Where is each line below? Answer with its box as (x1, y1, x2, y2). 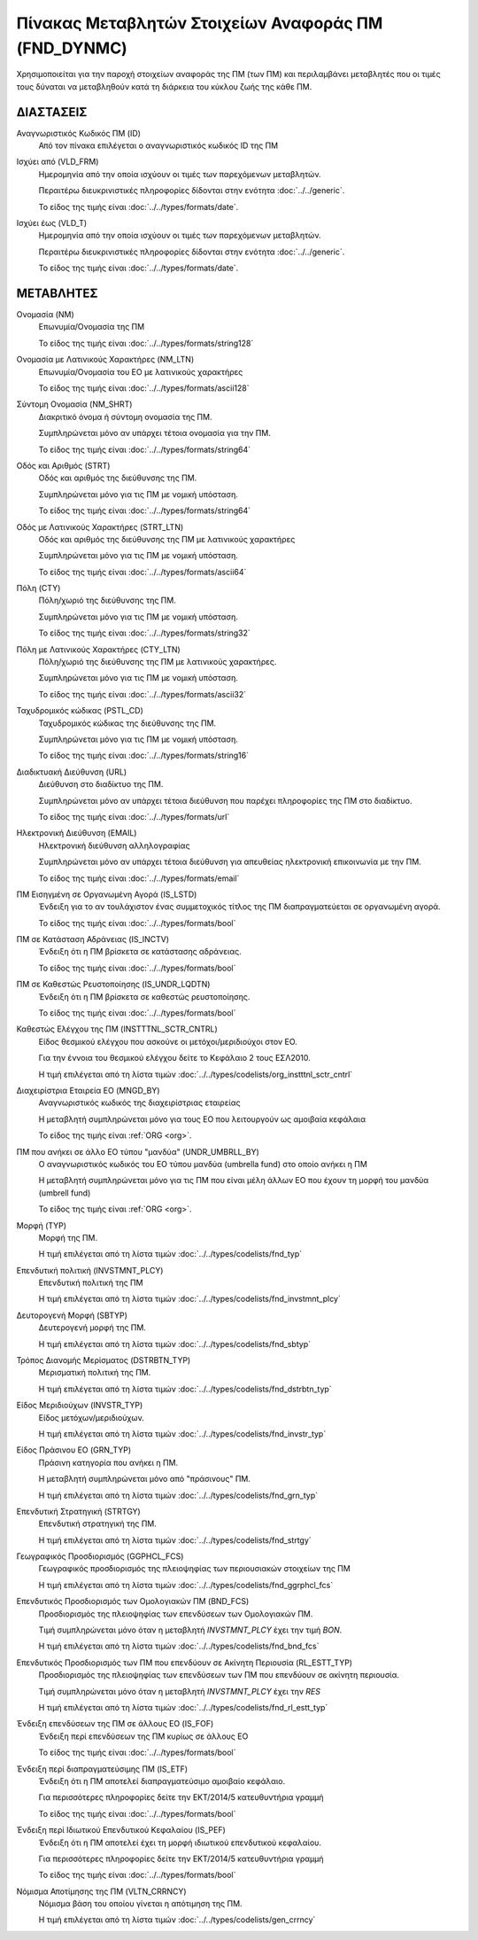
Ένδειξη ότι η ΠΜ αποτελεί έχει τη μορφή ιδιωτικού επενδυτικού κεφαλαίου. (38, 1837, 322, 1848)
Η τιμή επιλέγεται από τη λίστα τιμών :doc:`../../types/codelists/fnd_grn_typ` (38, 1490, 319, 1500)
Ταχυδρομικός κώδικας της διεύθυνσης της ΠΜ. (38, 718, 217, 728)
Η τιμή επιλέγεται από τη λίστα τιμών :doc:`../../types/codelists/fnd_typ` (38, 1249, 303, 1259)
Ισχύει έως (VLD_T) (16, 217, 88, 228)
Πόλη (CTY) (16, 583, 61, 594)
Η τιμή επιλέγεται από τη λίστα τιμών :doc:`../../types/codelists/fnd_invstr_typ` (38, 1428, 327, 1439)
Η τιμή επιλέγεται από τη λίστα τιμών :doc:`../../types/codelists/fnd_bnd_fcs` (38, 1640, 320, 1652)
